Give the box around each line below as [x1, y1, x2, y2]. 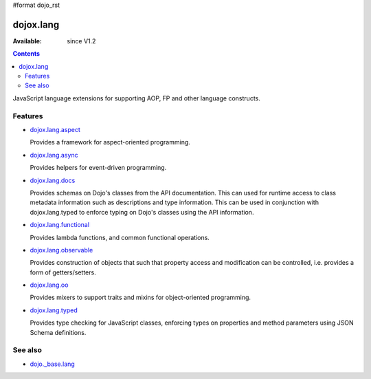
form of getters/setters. [30, 268, 96, 277]
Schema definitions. [30, 328, 87, 336]
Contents [12, 50, 41, 58]
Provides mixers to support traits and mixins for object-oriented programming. [30, 293, 251, 302]
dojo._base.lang [30, 360, 75, 368]
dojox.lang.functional [30, 221, 89, 229]
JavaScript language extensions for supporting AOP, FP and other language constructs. [12, 94, 260, 102]
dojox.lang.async [30, 151, 78, 159]
